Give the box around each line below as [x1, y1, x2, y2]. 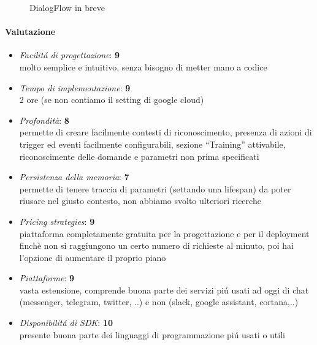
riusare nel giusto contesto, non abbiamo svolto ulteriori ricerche [19, 194, 261, 207]
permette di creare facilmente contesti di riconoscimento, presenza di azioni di [19, 126, 312, 138]
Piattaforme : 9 [19, 271, 75, 284]
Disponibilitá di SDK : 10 [19, 316, 113, 329]
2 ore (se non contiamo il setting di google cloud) [19, 93, 204, 106]
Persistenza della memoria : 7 [19, 170, 129, 183]
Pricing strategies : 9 [19, 214, 95, 227]
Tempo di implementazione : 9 [19, 81, 131, 94]
